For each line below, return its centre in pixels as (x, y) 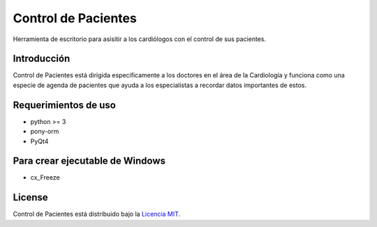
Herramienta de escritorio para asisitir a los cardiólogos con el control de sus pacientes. (140, 39)
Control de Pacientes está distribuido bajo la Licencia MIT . (97, 214)
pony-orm (45, 132)
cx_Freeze (45, 178)
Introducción (42, 59)
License (30, 197)
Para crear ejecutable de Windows (89, 161)
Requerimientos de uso (65, 105)
